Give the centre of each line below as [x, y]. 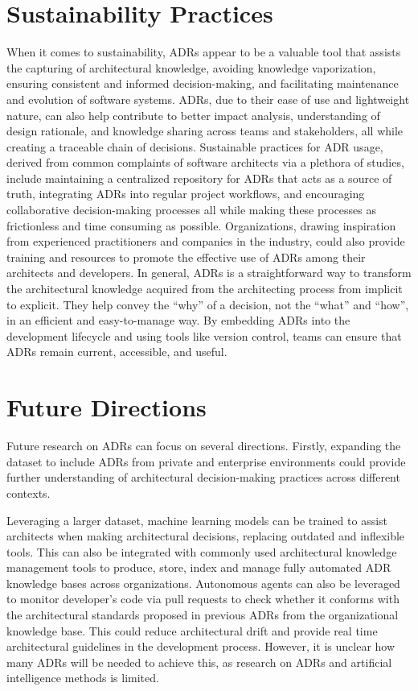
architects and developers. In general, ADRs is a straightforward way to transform [209, 273]
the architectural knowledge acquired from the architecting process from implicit [205, 289]
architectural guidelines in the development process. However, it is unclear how [201, 646]
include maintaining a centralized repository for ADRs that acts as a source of [199, 178]
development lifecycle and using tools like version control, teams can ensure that [204, 335]
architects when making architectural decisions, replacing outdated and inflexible [206, 536]
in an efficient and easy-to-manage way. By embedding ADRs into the [178, 320]
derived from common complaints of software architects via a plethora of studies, [205, 162]
